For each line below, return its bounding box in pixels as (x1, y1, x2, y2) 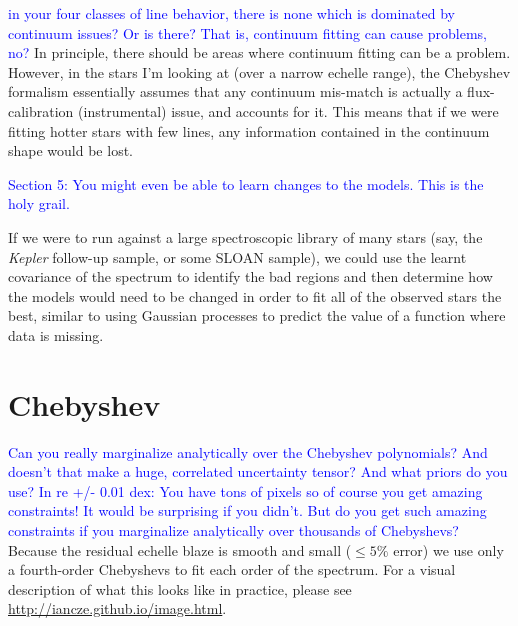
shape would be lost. (8, 140, 133, 161)
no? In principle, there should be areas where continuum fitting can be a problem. (8, 42, 511, 63)
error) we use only (393, 539, 504, 560)
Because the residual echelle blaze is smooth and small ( (8, 539, 352, 560)
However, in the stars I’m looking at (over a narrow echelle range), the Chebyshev (8, 61, 511, 82)
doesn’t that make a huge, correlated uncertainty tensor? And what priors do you (8, 461, 508, 482)
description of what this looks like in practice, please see (8, 578, 352, 599)
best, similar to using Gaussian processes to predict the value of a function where (8, 305, 506, 326)
